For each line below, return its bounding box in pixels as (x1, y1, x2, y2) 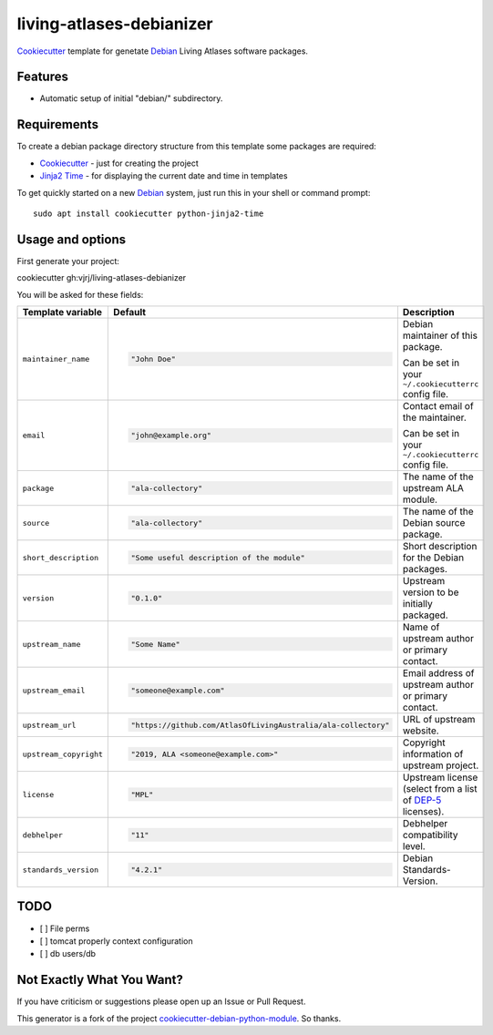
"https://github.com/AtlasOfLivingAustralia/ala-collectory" (130, 720, 390, 730)
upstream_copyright (22, 749, 104, 759)
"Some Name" (130, 639, 181, 649)
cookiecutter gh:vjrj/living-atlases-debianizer (16, 272, 187, 283)
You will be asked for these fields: (16, 289, 144, 300)
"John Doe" (130, 354, 177, 364)
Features (16, 69, 68, 85)
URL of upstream (402, 713, 476, 725)
